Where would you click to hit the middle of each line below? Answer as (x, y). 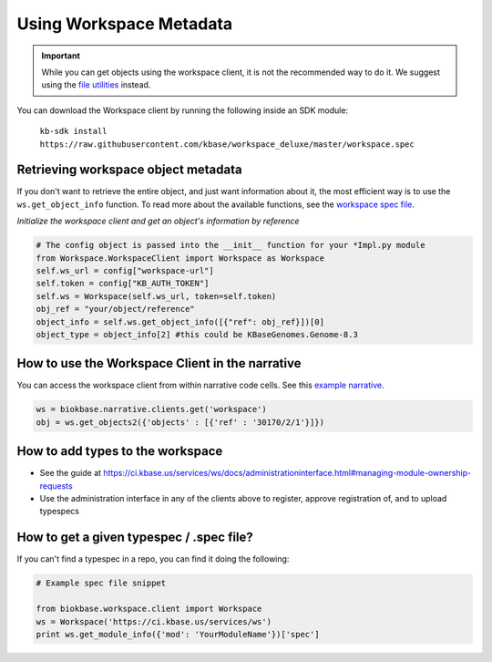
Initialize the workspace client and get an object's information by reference (158, 221)
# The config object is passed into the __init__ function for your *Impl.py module (231, 245)
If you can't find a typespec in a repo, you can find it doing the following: (153, 559)
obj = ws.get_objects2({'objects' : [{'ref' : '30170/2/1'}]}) (180, 422)
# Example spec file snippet (101, 583)
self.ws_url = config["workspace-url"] (125, 270)
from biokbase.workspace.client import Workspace (149, 609)
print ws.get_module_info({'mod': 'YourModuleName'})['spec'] (178, 634)
